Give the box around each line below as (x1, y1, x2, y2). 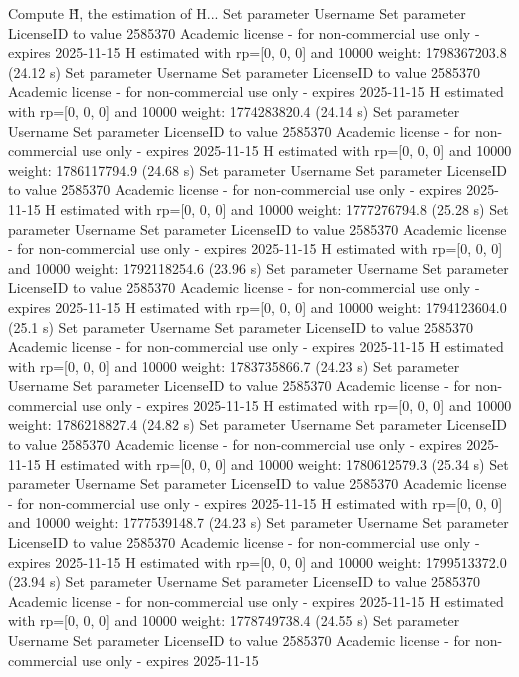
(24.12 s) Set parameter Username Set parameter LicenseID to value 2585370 (8, 61, 481, 82)
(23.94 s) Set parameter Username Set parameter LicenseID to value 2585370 (8, 571, 481, 592)
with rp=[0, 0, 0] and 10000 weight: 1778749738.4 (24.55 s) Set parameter (8, 610, 460, 631)
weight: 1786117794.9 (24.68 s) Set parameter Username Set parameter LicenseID (8, 159, 507, 180)
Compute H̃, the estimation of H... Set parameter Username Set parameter (8, 3, 466, 23)
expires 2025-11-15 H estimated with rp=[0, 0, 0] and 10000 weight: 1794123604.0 (8, 296, 507, 317)
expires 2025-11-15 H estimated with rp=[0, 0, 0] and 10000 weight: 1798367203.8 (8, 42, 507, 63)
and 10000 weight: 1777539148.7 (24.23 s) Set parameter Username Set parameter (8, 512, 509, 533)
